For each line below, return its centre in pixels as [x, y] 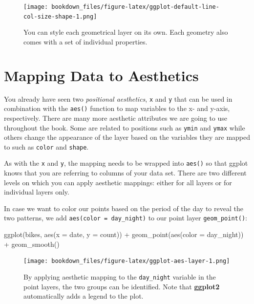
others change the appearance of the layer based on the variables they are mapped [127, 137]
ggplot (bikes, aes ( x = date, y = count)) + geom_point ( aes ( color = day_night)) [124, 234]
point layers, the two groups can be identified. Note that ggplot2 [122, 286]
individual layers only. [37, 192]
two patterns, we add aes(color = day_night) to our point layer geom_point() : [126, 218]
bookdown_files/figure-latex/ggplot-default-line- [135, 7]
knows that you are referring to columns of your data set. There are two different [125, 173]
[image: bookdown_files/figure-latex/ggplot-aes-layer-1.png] [127, 261]
